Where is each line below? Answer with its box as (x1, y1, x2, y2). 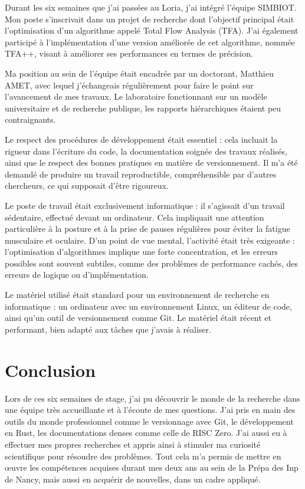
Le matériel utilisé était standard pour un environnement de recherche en (5, 288, 270, 301)
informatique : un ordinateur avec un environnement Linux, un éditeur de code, (5, 300, 292, 312)
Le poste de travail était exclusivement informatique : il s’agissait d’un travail (5, 199, 285, 211)
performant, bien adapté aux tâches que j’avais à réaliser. (5, 323, 211, 335)
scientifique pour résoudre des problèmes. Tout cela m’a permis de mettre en (5, 449, 281, 462)
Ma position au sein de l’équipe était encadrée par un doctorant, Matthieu (5, 67, 274, 79)
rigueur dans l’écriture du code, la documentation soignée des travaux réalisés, (5, 145, 287, 157)
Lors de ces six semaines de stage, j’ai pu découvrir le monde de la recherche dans (5, 392, 300, 404)
